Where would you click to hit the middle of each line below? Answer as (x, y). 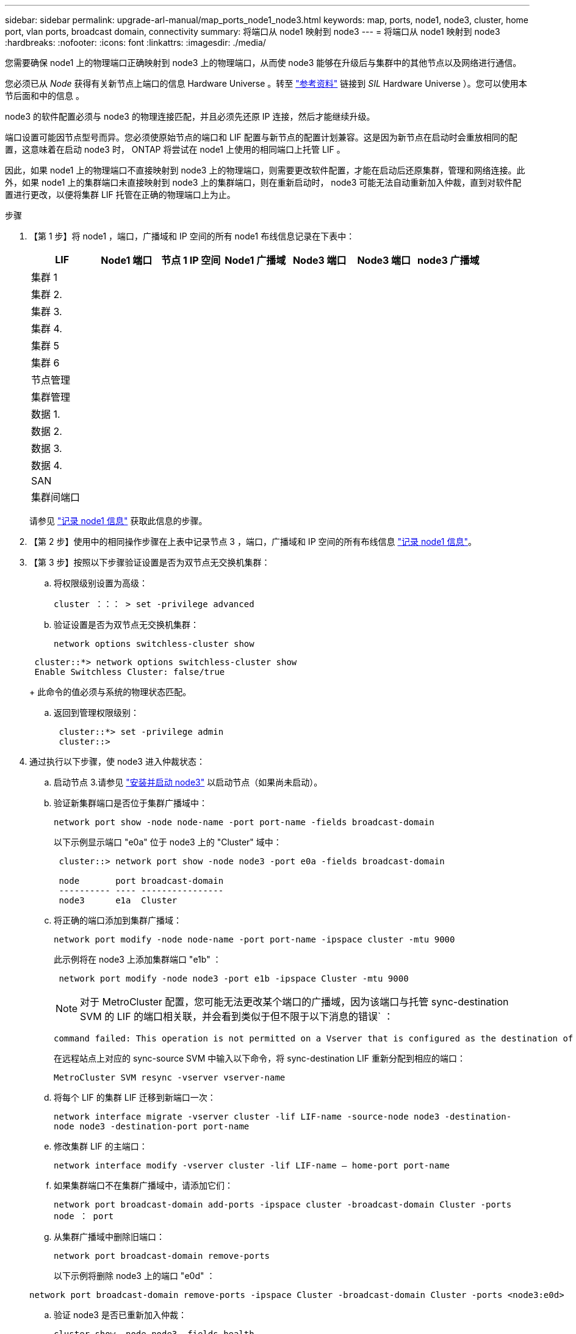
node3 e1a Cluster (118, 900)
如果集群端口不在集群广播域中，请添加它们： (143, 1185)
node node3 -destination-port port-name (152, 1126)
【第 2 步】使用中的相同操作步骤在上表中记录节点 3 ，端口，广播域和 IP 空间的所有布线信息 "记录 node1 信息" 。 (253, 541)
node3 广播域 (448, 260)
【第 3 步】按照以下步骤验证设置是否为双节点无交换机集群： (150, 562)
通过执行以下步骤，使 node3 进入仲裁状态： (117, 761)
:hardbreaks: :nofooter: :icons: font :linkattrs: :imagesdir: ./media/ (135, 42)
